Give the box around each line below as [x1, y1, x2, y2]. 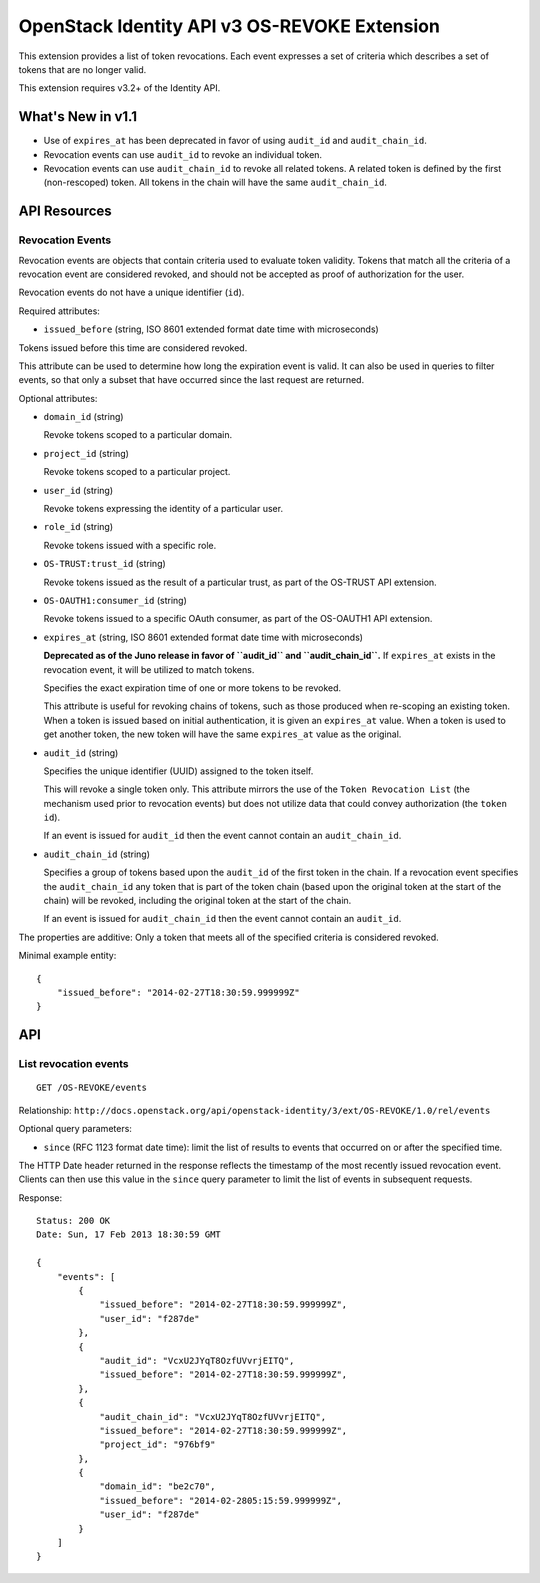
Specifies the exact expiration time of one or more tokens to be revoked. [43, 681, 342, 694]
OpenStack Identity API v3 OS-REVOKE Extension [18, 15, 440, 37]
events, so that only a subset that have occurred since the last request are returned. [18, 374, 365, 386]
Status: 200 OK [36, 1215, 111, 1227]
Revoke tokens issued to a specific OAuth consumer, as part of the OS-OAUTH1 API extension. [43, 613, 433, 625]
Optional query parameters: [18, 1123, 132, 1135]
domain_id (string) [43, 411, 124, 423]
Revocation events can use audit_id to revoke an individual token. [43, 148, 323, 160]
